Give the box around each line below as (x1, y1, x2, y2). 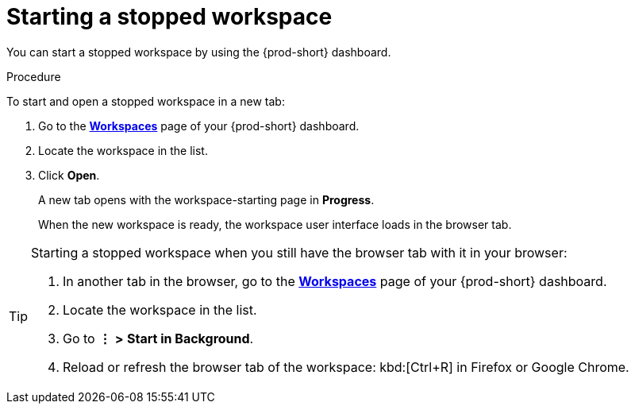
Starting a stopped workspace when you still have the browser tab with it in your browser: (31, 244, 568, 261)
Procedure (6, 69, 61, 83)
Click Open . (38, 168, 100, 182)
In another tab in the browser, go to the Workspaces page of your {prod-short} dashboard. (63, 273, 607, 289)
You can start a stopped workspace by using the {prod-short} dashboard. (6, 44, 391, 59)
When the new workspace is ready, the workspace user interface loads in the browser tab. (38, 217, 512, 231)
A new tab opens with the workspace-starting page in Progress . (38, 192, 375, 207)
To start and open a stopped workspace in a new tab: (6, 94, 285, 108)
